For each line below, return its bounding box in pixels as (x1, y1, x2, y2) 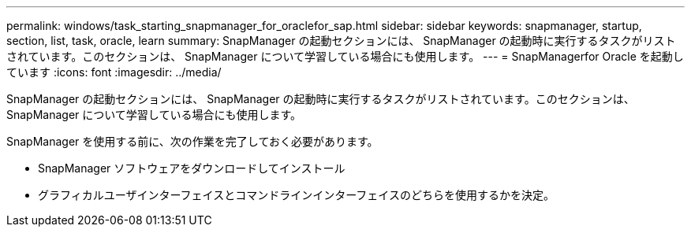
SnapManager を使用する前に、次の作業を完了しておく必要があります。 (6, 135, 379, 148)
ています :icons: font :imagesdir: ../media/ (6, 65, 222, 79)
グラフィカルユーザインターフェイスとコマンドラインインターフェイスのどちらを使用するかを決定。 (38, 188, 555, 202)
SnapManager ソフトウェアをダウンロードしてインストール (38, 161, 345, 175)
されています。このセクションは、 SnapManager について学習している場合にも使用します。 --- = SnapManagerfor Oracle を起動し (6, 50, 684, 63)
